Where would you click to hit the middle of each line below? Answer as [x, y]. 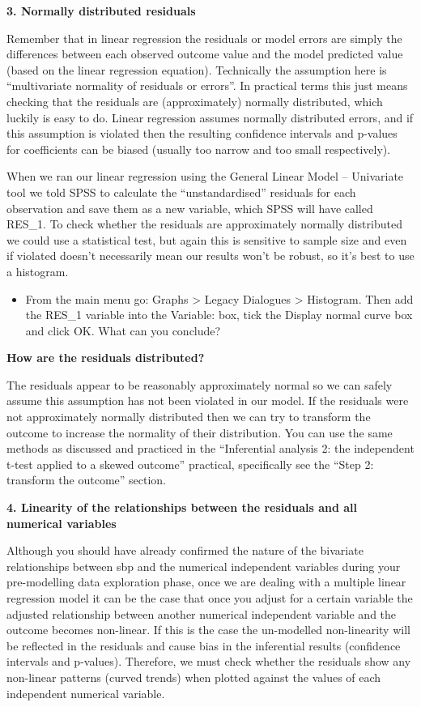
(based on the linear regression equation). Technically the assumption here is [197, 69]
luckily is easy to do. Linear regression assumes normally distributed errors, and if [210, 117]
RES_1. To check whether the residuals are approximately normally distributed [204, 224]
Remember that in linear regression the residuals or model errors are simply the [204, 38]
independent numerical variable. [86, 693]
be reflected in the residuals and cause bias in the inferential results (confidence [204, 645]
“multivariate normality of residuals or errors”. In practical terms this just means [207, 85]
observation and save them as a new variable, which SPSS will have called [190, 208]
